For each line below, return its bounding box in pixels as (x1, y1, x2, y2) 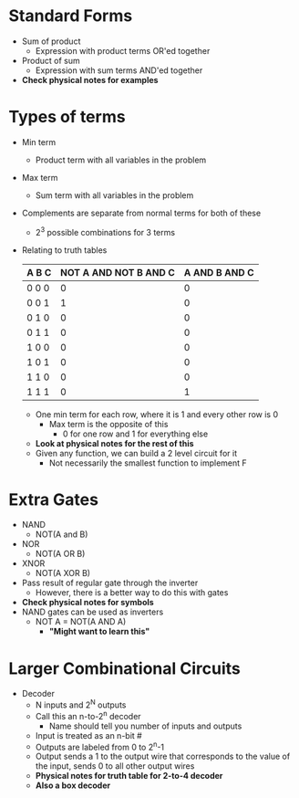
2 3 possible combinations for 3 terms (35, 225, 175, 237)
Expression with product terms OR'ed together (35, 45, 211, 56)
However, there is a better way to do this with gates (35, 587, 229, 598)
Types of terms (8, 107, 126, 128)
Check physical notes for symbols (21, 597, 154, 608)
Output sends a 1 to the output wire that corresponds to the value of (35, 751, 291, 762)
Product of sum (21, 55, 80, 66)
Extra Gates (8, 489, 99, 509)
